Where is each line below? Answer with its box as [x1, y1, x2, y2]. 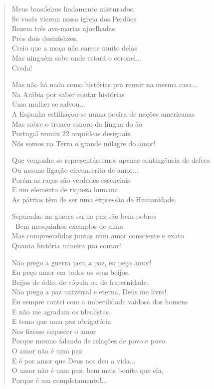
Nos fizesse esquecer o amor [11, 325, 96, 336]
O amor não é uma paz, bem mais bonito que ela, [11, 365, 164, 375]
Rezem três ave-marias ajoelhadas [11, 23, 115, 34]
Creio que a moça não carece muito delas [11, 43, 137, 53]
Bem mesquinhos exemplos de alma [15, 220, 124, 231]
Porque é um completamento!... [11, 374, 107, 385]
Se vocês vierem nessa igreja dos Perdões [11, 13, 136, 24]
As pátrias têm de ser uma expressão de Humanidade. [11, 194, 177, 204]
